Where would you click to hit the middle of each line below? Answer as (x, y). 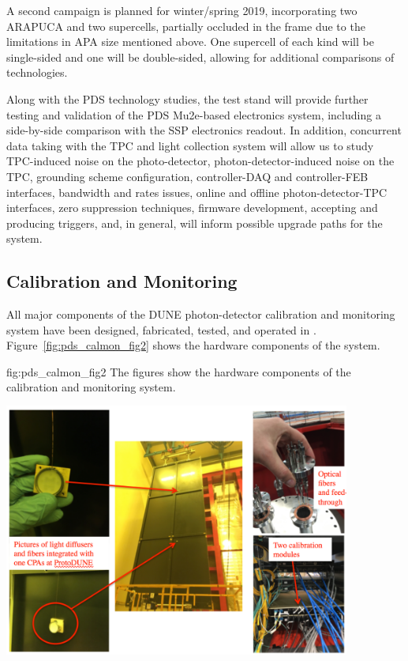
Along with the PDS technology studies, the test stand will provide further (187, 98)
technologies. (37, 72)
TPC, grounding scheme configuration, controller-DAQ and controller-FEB (187, 176)
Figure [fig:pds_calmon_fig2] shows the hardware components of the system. (193, 345)
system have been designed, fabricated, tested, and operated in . (161, 329)
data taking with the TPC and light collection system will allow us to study (190, 145)
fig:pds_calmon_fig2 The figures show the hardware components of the (179, 371)
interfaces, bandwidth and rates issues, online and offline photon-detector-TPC (197, 192)
